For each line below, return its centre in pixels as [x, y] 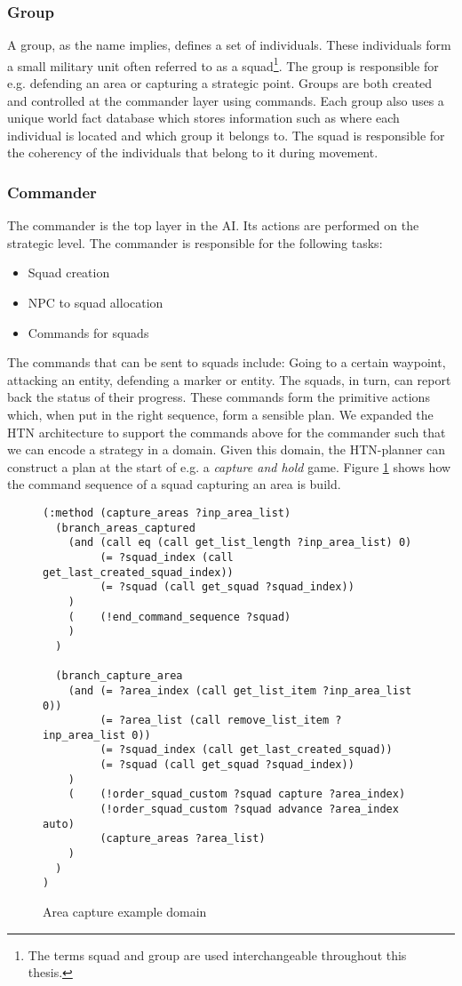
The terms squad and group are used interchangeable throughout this [217, 954]
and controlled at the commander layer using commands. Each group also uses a [226, 100]
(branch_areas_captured [125, 528]
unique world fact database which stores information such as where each [203, 118]
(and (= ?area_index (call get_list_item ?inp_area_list [240, 690]
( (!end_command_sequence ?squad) [179, 617]
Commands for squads [88, 332]
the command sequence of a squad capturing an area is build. [174, 484]
